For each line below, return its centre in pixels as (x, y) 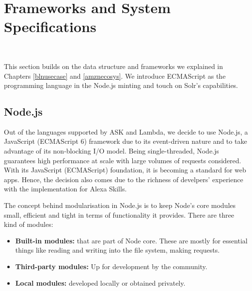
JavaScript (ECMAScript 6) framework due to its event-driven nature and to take (126, 141)
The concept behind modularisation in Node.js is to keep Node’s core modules (120, 205)
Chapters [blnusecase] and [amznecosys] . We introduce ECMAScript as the (115, 76)
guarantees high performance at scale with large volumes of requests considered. (123, 160)
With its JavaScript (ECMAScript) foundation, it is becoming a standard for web (125, 170)
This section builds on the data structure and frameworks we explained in (114, 66)
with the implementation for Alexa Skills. (65, 189)
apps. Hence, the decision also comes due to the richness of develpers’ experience (124, 179)
